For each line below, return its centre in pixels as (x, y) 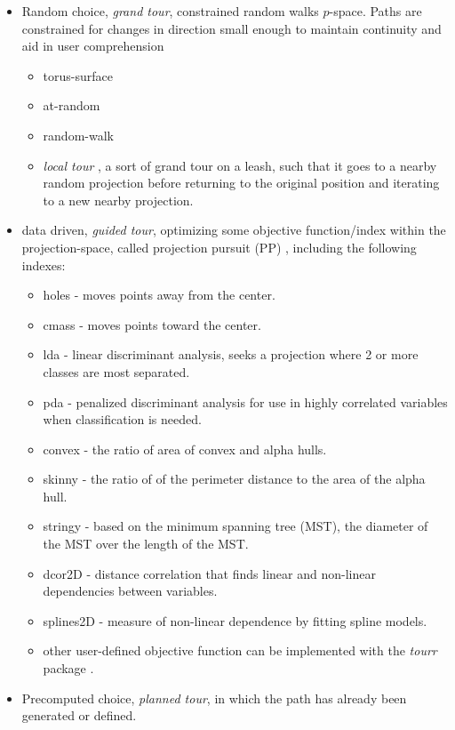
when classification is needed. (122, 419)
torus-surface (78, 75)
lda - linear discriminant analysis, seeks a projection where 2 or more (231, 354)
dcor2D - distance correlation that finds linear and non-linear (209, 573)
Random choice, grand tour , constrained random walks (170, 11)
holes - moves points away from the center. (159, 295)
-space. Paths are (375, 11)
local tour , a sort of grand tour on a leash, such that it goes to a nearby (240, 165)
